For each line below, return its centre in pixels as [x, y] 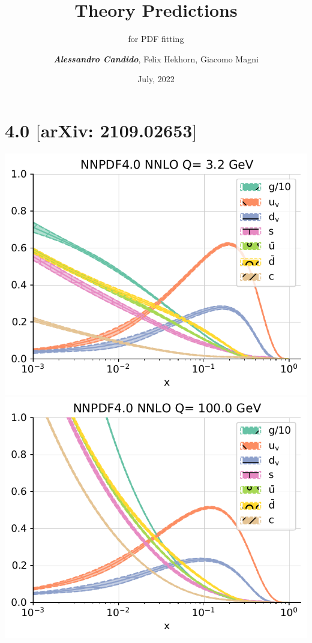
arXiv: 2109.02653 [116, 130]
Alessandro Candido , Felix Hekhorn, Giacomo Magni [156, 58]
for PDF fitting [156, 39]
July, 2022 [156, 79]
